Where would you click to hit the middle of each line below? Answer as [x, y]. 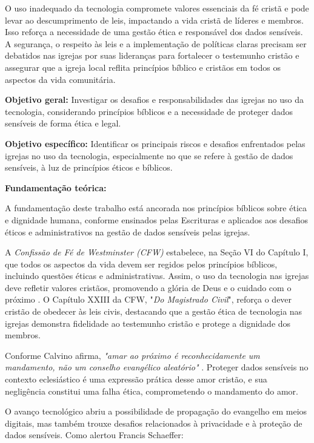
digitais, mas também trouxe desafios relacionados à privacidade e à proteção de [154, 423]
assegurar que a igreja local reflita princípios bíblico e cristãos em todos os [143, 67]
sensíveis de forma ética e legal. [63, 123]
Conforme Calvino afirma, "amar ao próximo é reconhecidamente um [132, 355]
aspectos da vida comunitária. [60, 79]
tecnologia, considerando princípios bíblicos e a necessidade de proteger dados [149, 111]
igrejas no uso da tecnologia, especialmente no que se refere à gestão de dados [149, 155]
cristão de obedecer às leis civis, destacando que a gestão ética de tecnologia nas [154, 311]
